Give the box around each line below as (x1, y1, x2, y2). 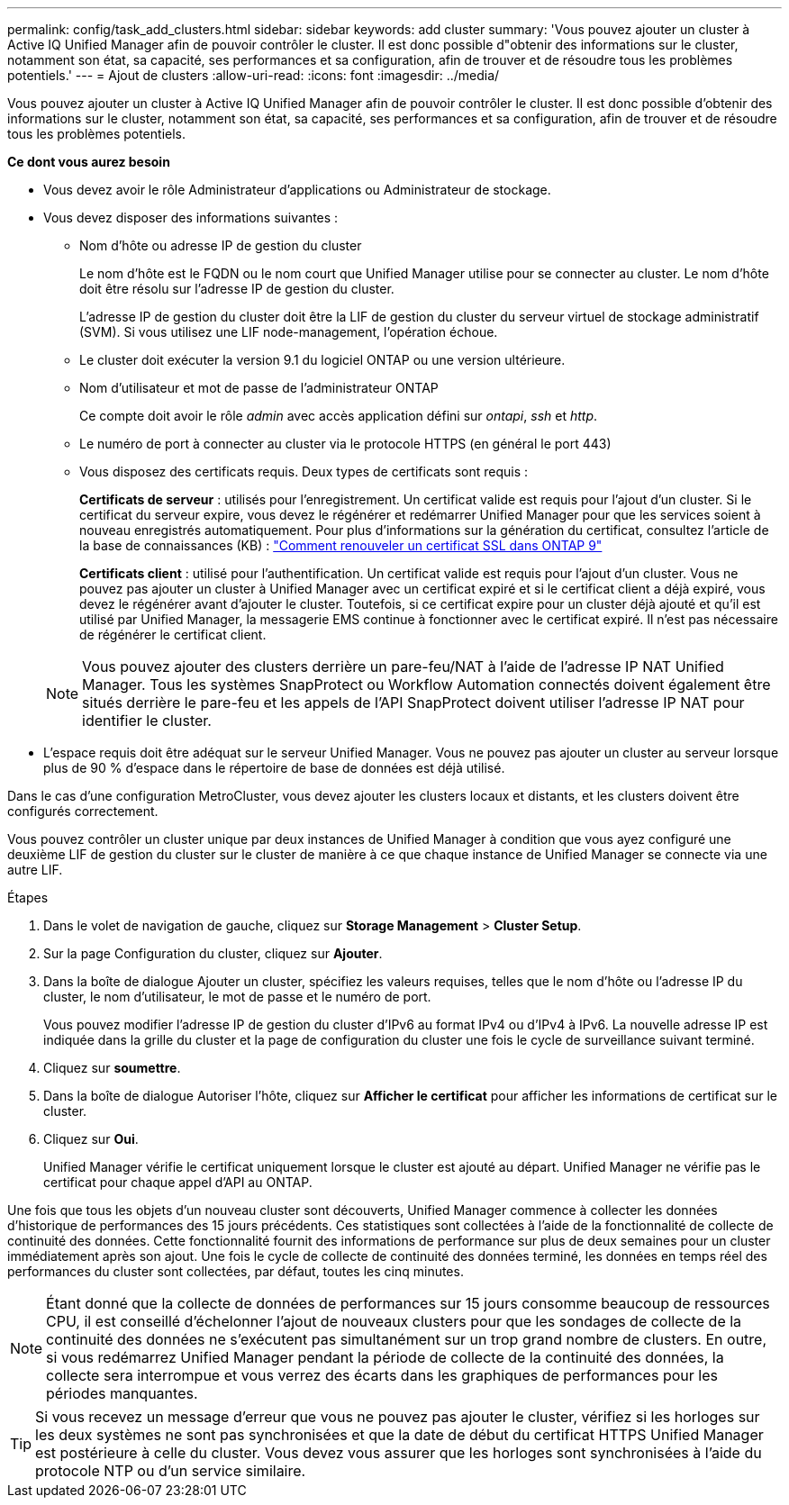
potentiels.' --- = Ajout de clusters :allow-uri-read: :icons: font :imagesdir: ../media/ (7, 68, 500, 83)
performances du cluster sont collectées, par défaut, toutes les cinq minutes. (7, 1264, 464, 1279)
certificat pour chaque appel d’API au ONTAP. (43, 1174, 313, 1190)
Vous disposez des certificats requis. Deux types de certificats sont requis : (79, 464, 529, 479)
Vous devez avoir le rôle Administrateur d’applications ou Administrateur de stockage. (43, 182, 551, 197)
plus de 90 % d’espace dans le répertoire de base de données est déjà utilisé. (43, 760, 505, 775)
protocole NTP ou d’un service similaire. (35, 1462, 306, 1480)
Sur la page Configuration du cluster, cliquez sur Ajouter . (43, 946, 383, 961)
